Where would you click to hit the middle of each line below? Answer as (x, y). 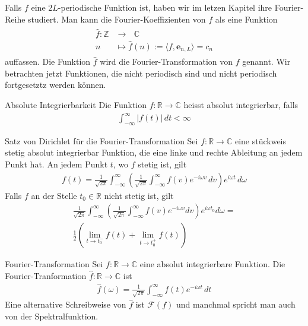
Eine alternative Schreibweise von (66, 304)
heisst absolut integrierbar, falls (241, 104)
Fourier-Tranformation (46, 275)
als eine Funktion (246, 19)
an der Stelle (54, 195)
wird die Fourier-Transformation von (166, 61)
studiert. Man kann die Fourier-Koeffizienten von (117, 19)
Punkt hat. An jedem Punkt (56, 164)
